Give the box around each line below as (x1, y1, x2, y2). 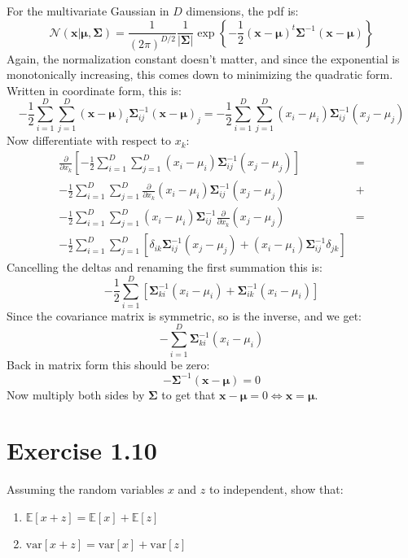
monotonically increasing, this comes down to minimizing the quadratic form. (7, 66, 393, 83)
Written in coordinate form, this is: (7, 81, 182, 98)
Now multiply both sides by (7, 386, 145, 403)
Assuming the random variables (7, 481, 165, 498)
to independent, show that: (208, 481, 344, 498)
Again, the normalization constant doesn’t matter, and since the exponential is (7, 50, 400, 67)
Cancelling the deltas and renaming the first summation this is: (7, 259, 322, 276)
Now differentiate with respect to (7, 132, 171, 149)
